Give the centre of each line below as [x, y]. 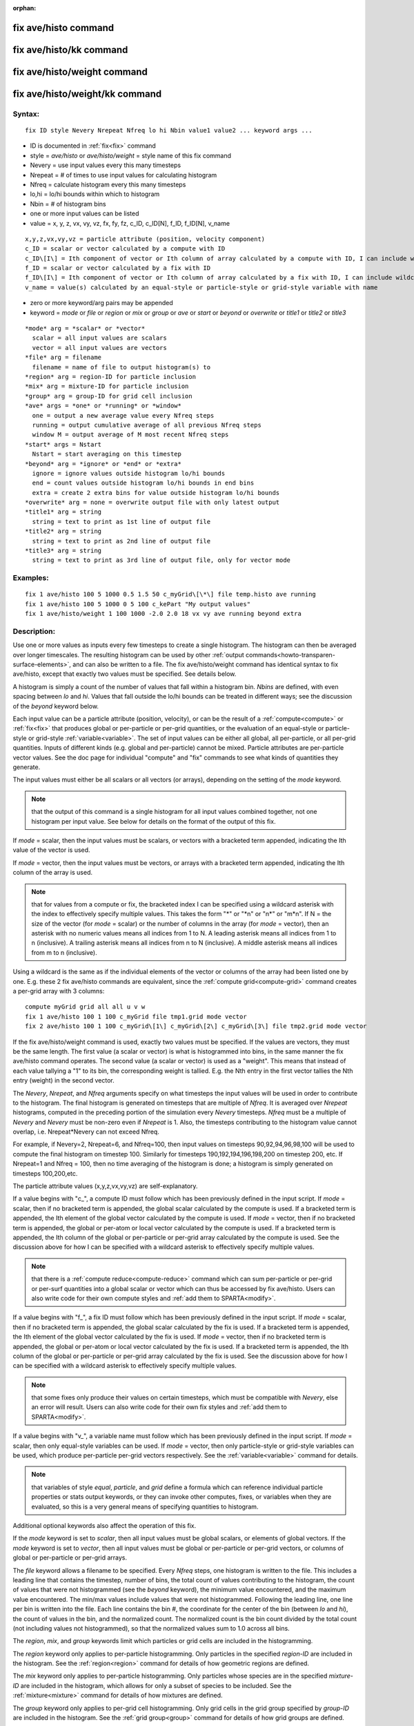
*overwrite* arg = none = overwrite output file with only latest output [152, 503]
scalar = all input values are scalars [99, 338]
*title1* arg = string [63, 512]
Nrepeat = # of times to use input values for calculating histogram [124, 175]
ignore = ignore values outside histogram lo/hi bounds [129, 473]
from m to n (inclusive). [64, 952]
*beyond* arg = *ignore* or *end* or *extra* [103, 464]
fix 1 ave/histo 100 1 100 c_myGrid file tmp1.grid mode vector [136, 1016]
